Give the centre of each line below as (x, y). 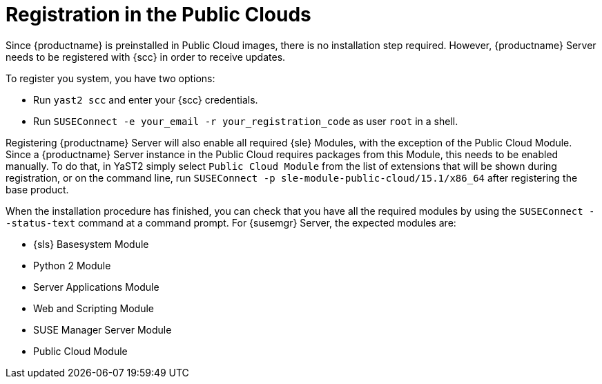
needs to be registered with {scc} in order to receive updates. (146, 57)
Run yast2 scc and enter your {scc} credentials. (146, 99)
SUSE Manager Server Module (103, 329)
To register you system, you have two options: (110, 78)
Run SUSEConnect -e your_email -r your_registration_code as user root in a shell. (246, 121)
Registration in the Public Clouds (158, 15)
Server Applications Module (96, 287)
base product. (37, 189)
